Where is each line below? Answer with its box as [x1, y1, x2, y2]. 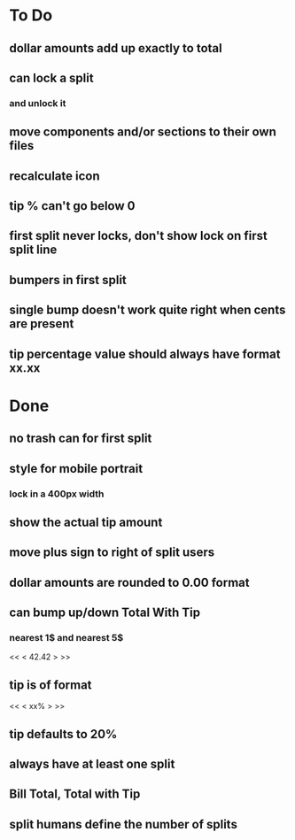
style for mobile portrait [9, 461, 144, 476]
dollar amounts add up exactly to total [9, 41, 223, 56]
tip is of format [9, 677, 92, 692]
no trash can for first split [9, 431, 152, 446]
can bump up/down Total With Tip [9, 605, 201, 620]
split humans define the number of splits [9, 816, 237, 832]
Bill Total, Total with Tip [9, 787, 141, 802]
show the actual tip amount [9, 514, 163, 529]
